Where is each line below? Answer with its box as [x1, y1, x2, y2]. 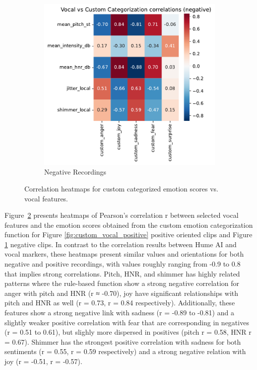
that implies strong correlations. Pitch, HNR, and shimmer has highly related [4, 268, 240, 278]
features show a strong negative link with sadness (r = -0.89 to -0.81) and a [4, 307, 234, 318]
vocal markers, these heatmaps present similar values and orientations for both [4, 249, 244, 259]
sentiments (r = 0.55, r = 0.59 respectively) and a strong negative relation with [4, 346, 246, 357]
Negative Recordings [44, 167, 107, 177]
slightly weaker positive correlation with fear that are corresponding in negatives [4, 317, 249, 327]
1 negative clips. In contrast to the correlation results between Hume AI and [4, 239, 237, 249]
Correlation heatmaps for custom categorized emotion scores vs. [24, 183, 218, 193]
